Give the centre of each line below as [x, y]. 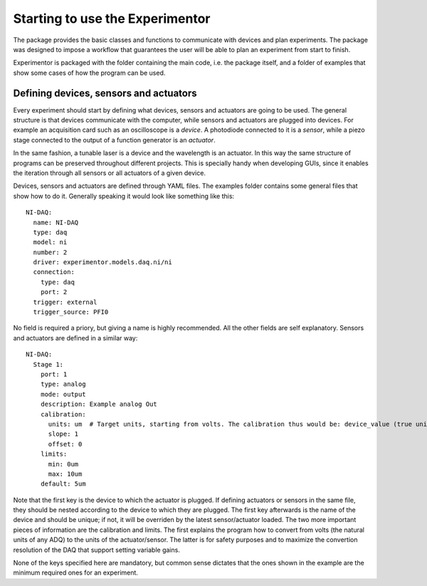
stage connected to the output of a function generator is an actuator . [115, 140]
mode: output [63, 394]
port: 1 [54, 374]
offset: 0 [65, 444]
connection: [54, 272]
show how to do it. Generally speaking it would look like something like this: [124, 196]
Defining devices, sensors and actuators [105, 93]
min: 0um [63, 464]
